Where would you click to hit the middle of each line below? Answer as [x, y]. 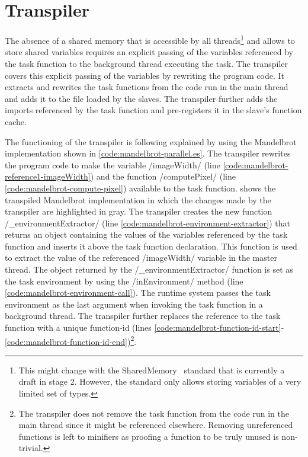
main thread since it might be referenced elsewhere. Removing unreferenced [156, 425]
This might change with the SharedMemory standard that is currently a [152, 370]
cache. [16, 121]
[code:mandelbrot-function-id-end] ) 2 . [71, 340]
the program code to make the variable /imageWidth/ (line [113, 164]
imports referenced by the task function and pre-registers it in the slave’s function [153, 110]
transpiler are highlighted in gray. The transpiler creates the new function [139, 211]
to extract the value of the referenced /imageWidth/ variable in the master [141, 258]
